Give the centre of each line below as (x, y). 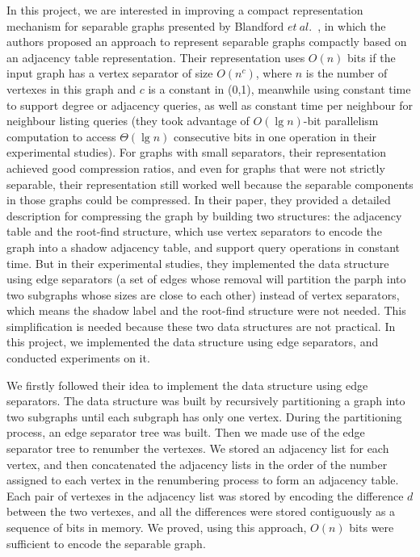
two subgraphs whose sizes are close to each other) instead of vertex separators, (203, 294)
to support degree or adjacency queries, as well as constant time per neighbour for (210, 105)
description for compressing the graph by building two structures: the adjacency (204, 215)
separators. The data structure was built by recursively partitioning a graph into (206, 401)
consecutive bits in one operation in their (275, 136)
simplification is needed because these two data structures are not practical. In (201, 326)
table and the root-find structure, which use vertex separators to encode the (194, 231)
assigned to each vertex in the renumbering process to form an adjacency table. (203, 480)
